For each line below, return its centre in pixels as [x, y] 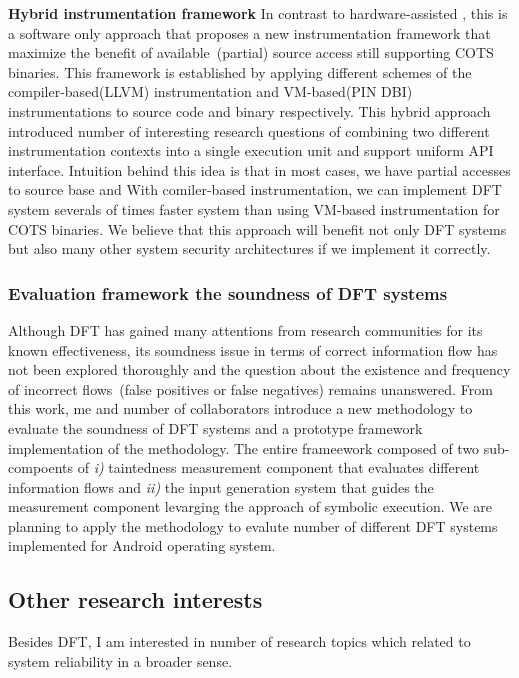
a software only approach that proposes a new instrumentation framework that [249, 32]
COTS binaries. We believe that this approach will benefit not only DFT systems [257, 228]
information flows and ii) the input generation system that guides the [221, 486]
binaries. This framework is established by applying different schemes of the [240, 71]
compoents [41, 467]
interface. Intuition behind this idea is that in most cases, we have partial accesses [259, 169]
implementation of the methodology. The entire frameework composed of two [244, 447]
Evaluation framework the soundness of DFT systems [228, 292]
